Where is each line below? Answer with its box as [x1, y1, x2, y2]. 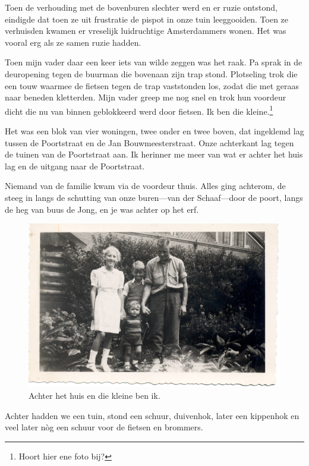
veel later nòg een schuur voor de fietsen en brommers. [5, 421, 203, 433]
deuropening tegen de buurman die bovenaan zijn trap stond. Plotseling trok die [5, 67, 298, 80]
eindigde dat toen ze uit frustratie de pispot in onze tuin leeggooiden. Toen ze [5, 12, 289, 25]
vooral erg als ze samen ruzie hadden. [5, 36, 141, 48]
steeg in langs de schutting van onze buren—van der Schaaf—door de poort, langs [5, 191, 303, 203]
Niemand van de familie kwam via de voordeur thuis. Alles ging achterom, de [5, 180, 286, 192]
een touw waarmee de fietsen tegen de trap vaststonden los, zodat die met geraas [5, 79, 299, 92]
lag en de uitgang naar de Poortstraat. [5, 159, 145, 172]
